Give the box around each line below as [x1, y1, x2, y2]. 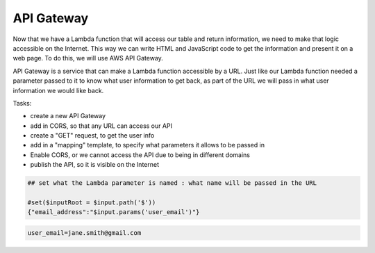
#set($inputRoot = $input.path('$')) [27, 199, 156, 206]
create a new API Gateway [30, 112, 106, 120]
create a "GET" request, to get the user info [30, 131, 155, 140]
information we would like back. [12, 86, 104, 95]
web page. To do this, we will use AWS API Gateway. [12, 54, 163, 63]
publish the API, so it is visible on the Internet [30, 161, 160, 169]
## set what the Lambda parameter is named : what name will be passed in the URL [27, 179, 317, 187]
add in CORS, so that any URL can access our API [30, 122, 173, 130]
